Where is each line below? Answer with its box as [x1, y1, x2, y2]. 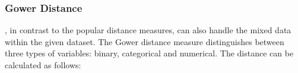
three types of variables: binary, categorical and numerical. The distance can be [5, 47, 294, 59]
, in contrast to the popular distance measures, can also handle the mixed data [5, 24, 291, 36]
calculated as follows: [5, 59, 81, 71]
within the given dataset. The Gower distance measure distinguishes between [5, 35, 284, 47]
